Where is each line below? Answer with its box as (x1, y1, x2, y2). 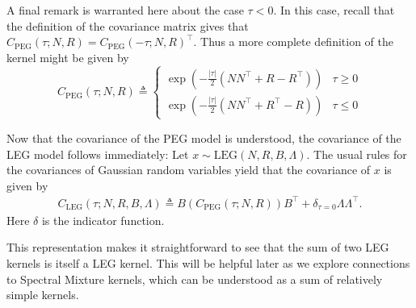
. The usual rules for (306, 145, 407, 162)
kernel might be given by (6, 48, 129, 65)
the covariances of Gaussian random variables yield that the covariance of (6, 161, 371, 178)
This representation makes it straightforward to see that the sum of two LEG (6, 239, 389, 256)
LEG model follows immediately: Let (6, 145, 189, 162)
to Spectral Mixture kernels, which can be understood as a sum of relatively (6, 270, 383, 287)
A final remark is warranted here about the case (6, 2, 244, 18)
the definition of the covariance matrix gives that (6, 17, 249, 34)
